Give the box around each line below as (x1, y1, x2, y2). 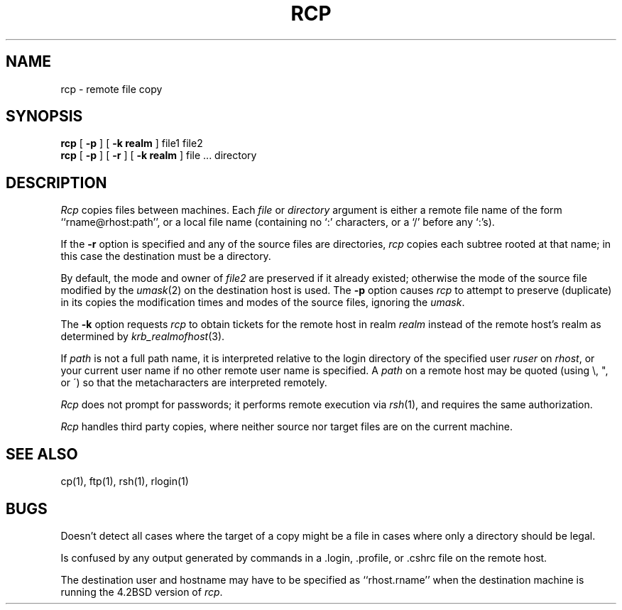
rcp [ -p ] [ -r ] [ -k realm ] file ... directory (60, 149, 257, 162)
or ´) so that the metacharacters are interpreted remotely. (60, 376, 327, 389)
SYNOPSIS (6, 107, 83, 126)
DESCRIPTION (6, 173, 107, 192)
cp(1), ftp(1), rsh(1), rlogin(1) (60, 475, 189, 488)
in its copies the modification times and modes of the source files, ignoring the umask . (60, 296, 465, 309)
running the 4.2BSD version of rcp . (60, 585, 223, 598)
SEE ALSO (6, 445, 78, 463)
